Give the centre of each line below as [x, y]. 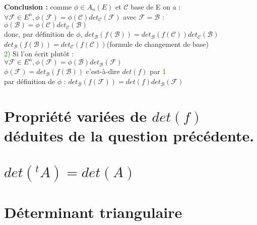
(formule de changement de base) [158, 44]
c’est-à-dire [103, 71]
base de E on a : [156, 7]
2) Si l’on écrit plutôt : [39, 54]
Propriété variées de [75, 116]
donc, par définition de [39, 34]
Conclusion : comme [38, 7]
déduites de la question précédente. [129, 136]
